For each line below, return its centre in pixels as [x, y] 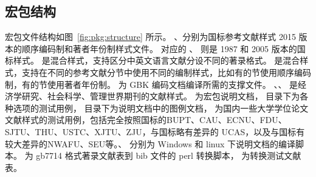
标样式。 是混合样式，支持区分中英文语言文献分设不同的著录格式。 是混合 [153, 60]
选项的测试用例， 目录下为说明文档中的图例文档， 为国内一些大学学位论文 [161, 108]
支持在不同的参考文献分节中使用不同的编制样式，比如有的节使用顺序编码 [166, 72]
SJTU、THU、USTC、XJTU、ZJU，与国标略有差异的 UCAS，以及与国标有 [155, 131]
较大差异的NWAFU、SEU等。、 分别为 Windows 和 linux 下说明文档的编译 [150, 143]
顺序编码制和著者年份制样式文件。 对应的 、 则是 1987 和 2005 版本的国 [163, 48]
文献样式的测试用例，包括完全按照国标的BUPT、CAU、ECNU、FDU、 [146, 120]
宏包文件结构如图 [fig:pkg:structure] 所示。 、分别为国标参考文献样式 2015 [150, 37]
